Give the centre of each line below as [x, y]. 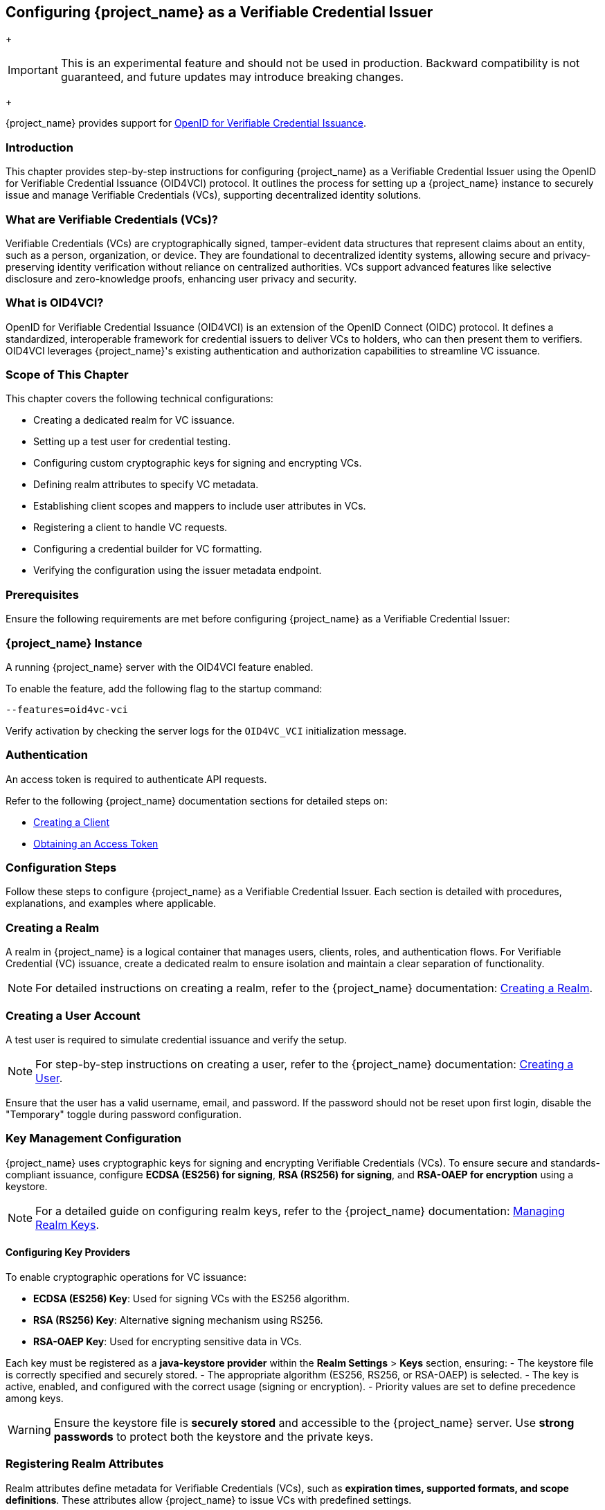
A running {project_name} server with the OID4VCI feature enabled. [160, 667]
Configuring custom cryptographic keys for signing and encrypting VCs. [198, 463]
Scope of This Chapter [67, 375]
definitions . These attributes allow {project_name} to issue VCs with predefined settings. [209, 1500]
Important [33, 70]
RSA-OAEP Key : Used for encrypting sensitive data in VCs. [168, 1341]
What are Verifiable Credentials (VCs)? [112, 219]
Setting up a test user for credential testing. [132, 442]
